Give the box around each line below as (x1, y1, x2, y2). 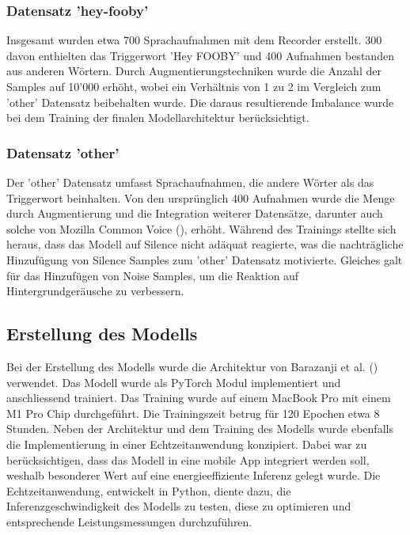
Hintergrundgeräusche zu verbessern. (6, 283, 184, 299)
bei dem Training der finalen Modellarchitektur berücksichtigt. (6, 109, 309, 126)
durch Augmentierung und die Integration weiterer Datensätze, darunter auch (6, 205, 383, 222)
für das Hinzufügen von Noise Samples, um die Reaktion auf (6, 267, 299, 283)
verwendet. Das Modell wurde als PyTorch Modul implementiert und (6, 374, 341, 390)
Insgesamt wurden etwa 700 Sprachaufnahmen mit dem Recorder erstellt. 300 (6, 32, 382, 48)
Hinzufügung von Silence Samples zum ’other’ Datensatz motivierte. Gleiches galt (6, 251, 403, 267)
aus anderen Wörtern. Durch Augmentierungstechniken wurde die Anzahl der (6, 63, 382, 79)
